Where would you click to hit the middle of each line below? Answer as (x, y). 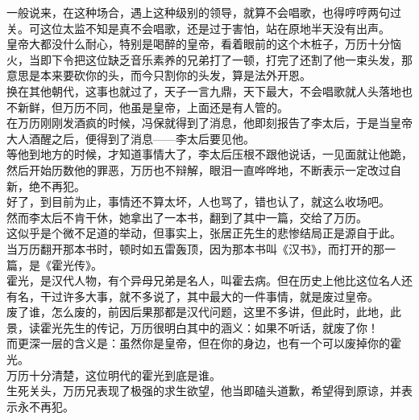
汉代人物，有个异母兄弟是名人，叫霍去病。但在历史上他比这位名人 (226, 280)
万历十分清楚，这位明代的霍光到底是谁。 (114, 375)
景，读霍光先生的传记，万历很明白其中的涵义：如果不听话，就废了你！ (193, 327)
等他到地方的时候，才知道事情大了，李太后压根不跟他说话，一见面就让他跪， (209, 154)
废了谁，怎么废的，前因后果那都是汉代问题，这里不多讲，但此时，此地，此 (204, 312)
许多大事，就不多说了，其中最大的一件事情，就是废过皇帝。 (220, 296)
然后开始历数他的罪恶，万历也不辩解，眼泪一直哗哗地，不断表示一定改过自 (204, 169)
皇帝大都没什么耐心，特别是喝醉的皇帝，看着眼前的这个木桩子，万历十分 (198, 44)
